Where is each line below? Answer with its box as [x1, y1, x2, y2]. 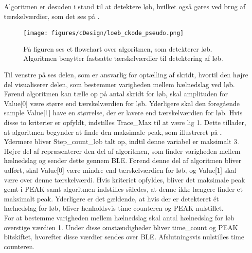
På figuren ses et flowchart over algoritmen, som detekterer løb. [23, 43, 212, 54]
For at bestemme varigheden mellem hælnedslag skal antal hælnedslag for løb [4, 212, 234, 222]
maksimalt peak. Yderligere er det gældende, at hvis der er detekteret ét [4, 193, 219, 203]
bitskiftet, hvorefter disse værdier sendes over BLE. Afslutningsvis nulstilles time [4, 232, 244, 242]
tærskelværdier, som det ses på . [4, 11, 100, 21]
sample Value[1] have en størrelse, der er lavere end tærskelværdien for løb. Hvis [4, 108, 243, 118]
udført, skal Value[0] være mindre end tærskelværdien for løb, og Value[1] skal [4, 164, 236, 175]
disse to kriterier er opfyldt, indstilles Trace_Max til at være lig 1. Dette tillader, [4, 117, 246, 127]
